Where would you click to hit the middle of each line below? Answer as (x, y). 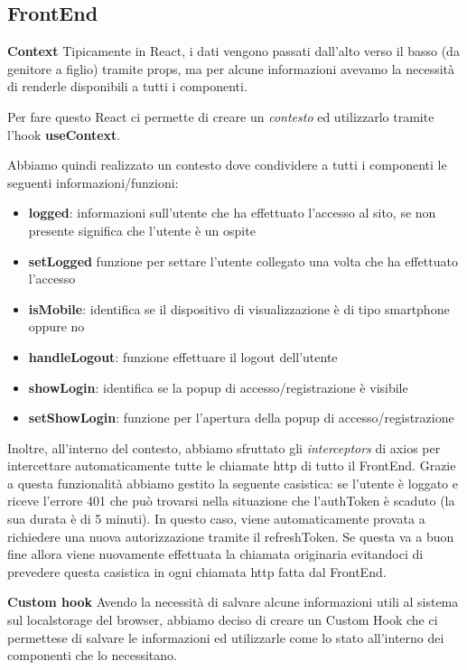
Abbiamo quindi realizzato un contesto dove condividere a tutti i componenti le (227, 165)
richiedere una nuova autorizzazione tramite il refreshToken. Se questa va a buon (231, 536)
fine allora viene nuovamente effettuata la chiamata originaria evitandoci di (215, 554)
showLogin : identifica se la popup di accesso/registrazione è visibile (218, 387)
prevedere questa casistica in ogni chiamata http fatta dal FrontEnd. (197, 571)
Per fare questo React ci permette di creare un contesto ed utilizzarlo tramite (221, 116)
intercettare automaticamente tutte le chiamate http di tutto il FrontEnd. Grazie (232, 465)
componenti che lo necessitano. (92, 655)
